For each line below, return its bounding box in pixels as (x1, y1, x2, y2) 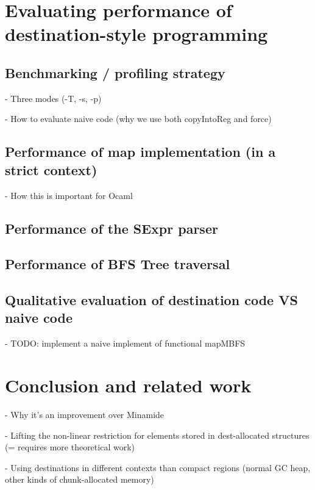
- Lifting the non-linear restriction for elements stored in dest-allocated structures (5, 428, 310, 441)
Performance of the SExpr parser (5, 218, 218, 237)
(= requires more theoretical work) (5, 441, 135, 453)
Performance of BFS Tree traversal (5, 254, 230, 273)
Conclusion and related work (5, 373, 252, 398)
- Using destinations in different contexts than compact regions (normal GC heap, (5, 461, 311, 474)
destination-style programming (5, 21, 268, 46)
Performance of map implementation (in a (5, 142, 276, 161)
